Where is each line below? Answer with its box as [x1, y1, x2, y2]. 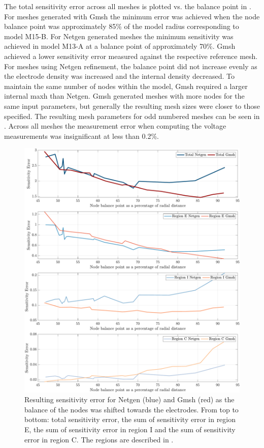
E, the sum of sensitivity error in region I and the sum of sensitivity [24, 424, 236, 434]
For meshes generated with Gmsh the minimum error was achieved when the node [4, 11, 260, 21]
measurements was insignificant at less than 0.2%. [4, 130, 159, 141]
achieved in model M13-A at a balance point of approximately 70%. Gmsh [4, 41, 236, 51]
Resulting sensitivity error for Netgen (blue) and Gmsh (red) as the [24, 394, 235, 405]
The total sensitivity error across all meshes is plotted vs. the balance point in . [4, 1, 251, 11]
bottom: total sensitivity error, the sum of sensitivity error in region [24, 414, 236, 425]
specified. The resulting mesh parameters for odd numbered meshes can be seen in [4, 110, 260, 121]
